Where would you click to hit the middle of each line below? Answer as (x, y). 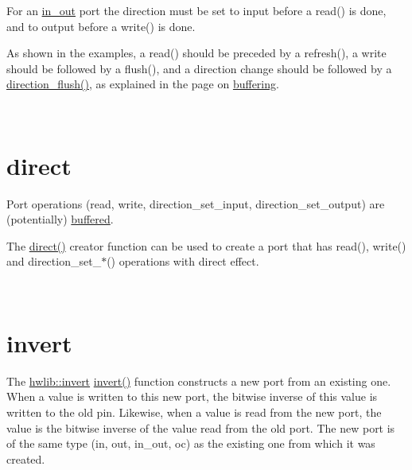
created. (26, 458)
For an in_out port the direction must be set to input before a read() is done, (196, 10)
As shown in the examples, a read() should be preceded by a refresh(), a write (196, 53)
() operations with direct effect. (183, 261)
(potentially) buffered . (60, 219)
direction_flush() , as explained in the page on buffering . (143, 84)
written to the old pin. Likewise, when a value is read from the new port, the (194, 412)
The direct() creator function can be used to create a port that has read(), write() (206, 245)
